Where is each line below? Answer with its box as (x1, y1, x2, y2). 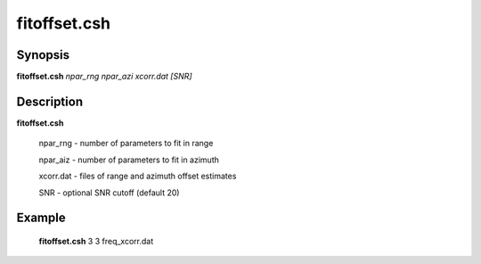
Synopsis (16, 47, 70, 62)
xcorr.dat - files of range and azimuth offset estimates (38, 170, 237, 182)
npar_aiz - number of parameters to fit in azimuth (38, 154, 220, 165)
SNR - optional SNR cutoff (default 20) (38, 187, 180, 198)
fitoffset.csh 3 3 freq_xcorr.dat (38, 235, 154, 246)
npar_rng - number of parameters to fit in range (38, 138, 214, 149)
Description (16, 94, 84, 109)
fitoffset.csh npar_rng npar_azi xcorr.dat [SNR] (16, 71, 192, 82)
